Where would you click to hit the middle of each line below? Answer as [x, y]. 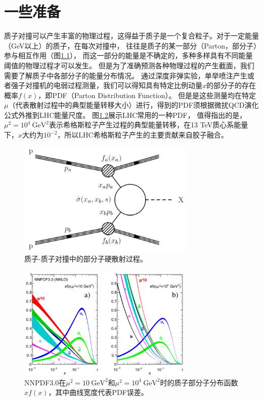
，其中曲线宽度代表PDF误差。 [98, 392]
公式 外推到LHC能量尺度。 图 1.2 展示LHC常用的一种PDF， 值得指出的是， [125, 115]
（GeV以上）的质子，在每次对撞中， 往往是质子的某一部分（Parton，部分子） [131, 45]
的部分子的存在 [231, 85]
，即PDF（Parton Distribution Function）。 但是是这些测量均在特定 [147, 95]
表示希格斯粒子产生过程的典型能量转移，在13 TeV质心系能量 [148, 125]
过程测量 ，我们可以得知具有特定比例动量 [135, 85]
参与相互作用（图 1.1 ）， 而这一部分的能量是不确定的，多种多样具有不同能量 [128, 55]
